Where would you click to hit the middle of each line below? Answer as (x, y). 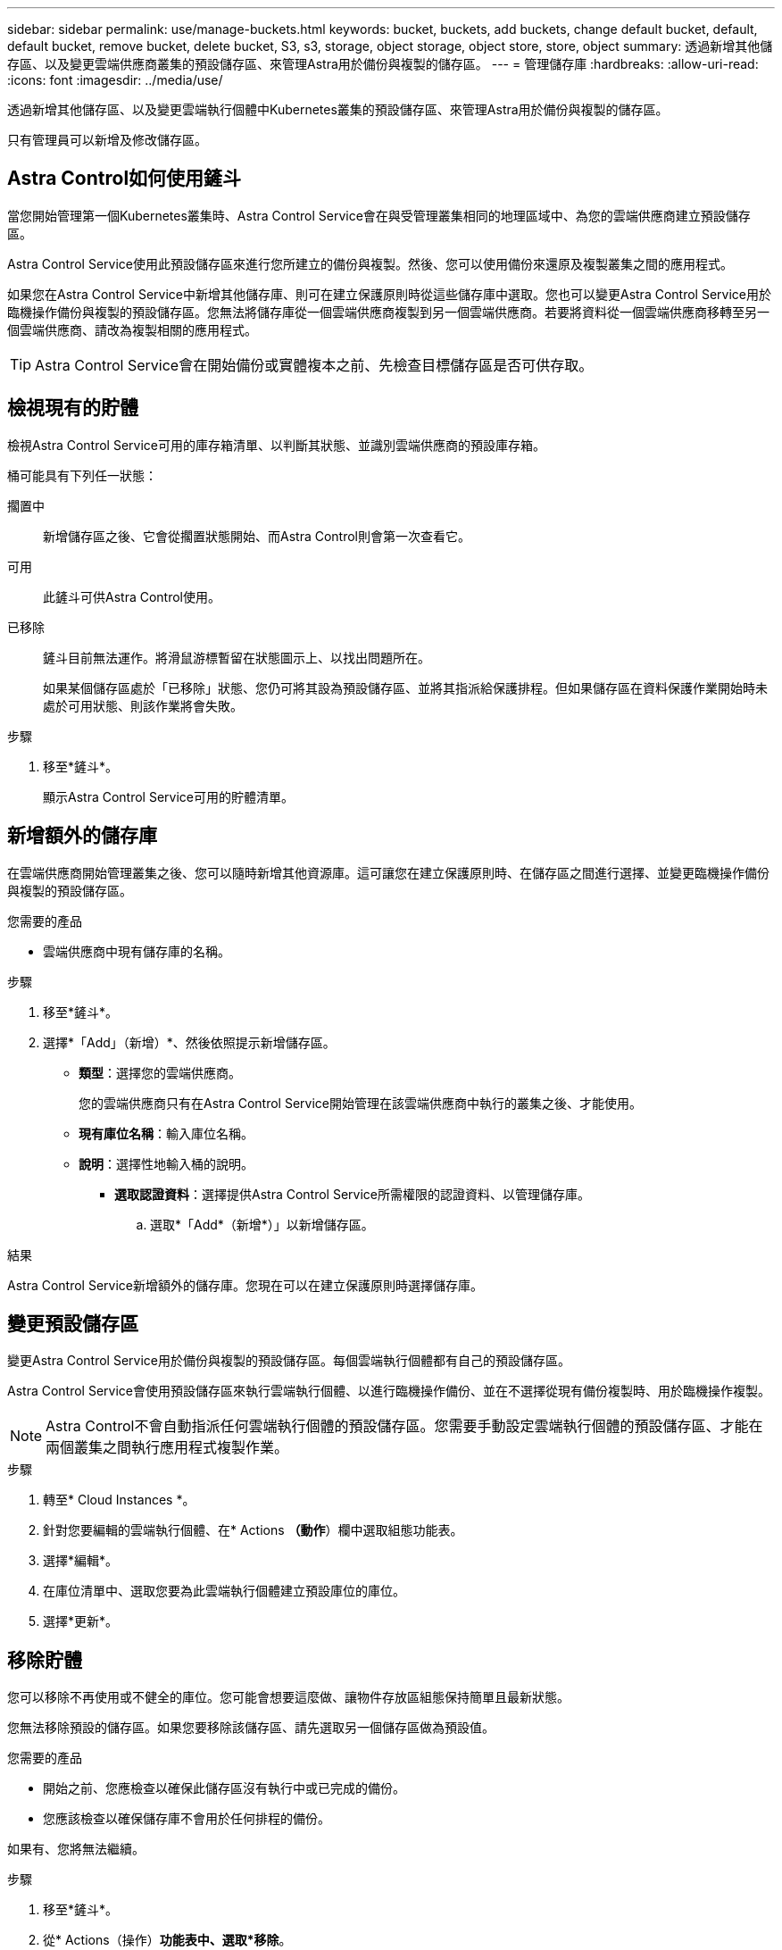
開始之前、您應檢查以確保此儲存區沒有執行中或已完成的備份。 (224, 1788)
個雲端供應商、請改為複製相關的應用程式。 (132, 329)
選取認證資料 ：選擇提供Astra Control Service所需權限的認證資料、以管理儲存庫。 (352, 1194)
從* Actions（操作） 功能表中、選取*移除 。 (167, 1940)
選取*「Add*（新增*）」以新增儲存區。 (262, 1224)
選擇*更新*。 (81, 1621)
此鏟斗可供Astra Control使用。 (132, 596)
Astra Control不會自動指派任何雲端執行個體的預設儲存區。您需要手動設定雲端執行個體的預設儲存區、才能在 (404, 1426)
